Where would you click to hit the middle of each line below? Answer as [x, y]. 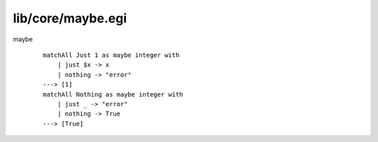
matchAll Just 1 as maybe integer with [111, 55]
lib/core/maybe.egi [70, 18]
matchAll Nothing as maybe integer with [113, 94]
